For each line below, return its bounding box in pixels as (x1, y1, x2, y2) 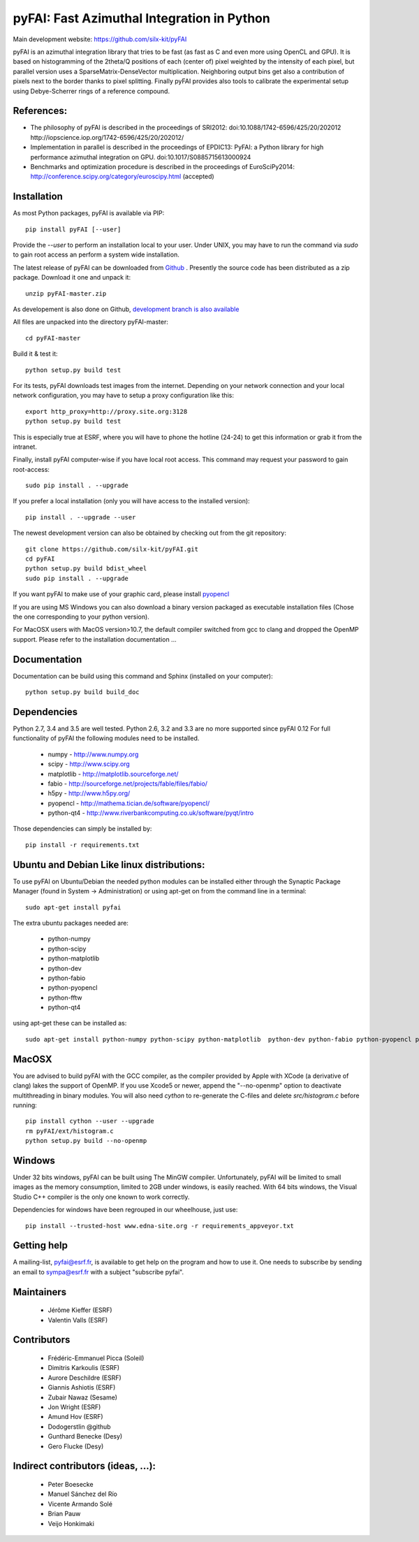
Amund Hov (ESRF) (47, 1413, 104, 1421)
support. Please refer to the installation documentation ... (13, 635, 177, 643)
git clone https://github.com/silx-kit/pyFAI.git (25, 545, 199, 553)
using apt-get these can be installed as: (13, 1019, 127, 1028)
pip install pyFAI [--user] (25, 225, 122, 233)
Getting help (13, 1239, 68, 1251)
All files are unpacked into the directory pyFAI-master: (13, 318, 169, 326)
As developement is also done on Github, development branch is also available (13, 305, 240, 313)
